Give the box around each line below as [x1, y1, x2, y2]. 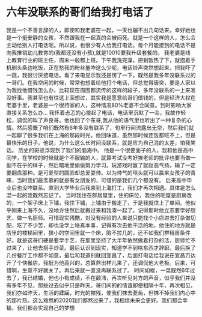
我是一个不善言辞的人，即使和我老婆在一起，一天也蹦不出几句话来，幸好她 [6, 26, 191, 34]
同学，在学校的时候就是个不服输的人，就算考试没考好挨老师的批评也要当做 [6, 154, 191, 161]
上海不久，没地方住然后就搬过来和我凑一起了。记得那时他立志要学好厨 [22, 207, 196, 214]
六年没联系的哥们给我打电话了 [6, 5, 155, 19]
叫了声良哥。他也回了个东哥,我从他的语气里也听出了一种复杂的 [32, 116, 188, 124]
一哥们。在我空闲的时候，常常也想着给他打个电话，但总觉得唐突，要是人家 [6, 79, 191, 86]
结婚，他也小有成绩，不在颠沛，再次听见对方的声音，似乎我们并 [32, 274, 191, 281]
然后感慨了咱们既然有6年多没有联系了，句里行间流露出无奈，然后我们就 [16, 124, 194, 131]
